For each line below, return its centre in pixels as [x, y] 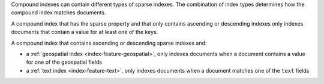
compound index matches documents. [58, 13]
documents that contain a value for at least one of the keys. [85, 32]
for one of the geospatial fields [64, 62]
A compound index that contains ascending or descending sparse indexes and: [109, 43]
